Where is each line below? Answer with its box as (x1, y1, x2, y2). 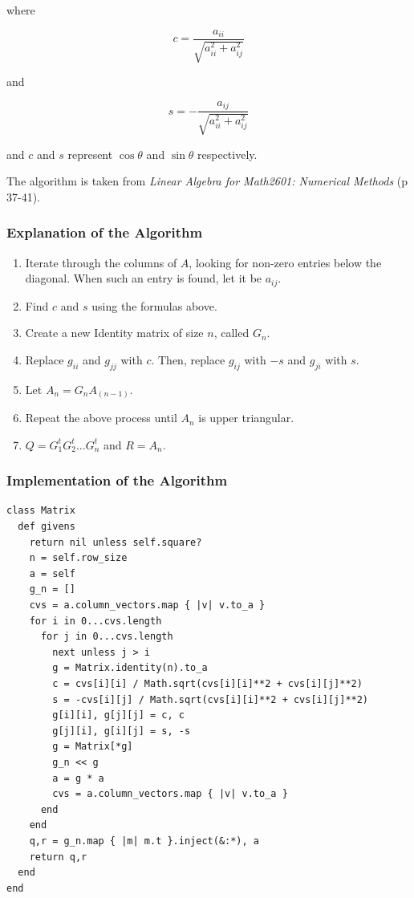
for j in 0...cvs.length (40, 631, 173, 643)
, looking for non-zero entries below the (189, 254, 382, 270)
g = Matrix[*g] (52, 741, 133, 753)
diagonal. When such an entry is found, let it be (25, 270, 262, 286)
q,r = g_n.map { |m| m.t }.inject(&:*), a (29, 835, 259, 847)
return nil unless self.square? (29, 536, 202, 548)
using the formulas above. (91, 297, 217, 314)
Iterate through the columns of (25, 254, 177, 270)
